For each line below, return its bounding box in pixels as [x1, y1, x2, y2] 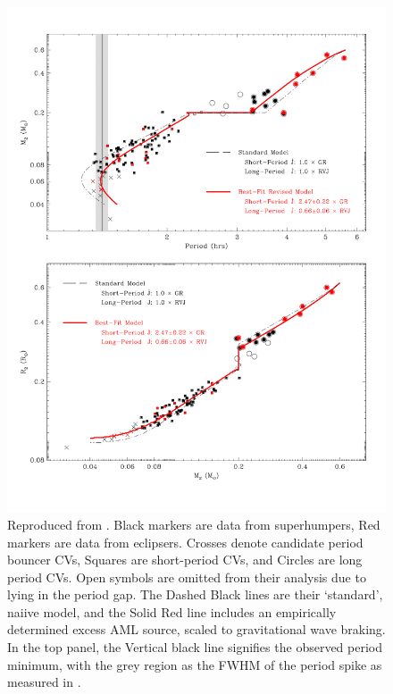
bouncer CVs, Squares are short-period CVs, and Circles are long [7, 550, 363, 569]
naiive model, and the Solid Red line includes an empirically [7, 602, 337, 621]
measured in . [7, 673, 81, 691]
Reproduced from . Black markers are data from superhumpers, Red [7, 514, 380, 533]
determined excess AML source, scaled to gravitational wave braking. [7, 620, 386, 639]
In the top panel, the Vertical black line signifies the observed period [7, 638, 382, 656]
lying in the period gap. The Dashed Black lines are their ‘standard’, [7, 585, 383, 604]
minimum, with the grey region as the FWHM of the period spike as [7, 655, 382, 673]
